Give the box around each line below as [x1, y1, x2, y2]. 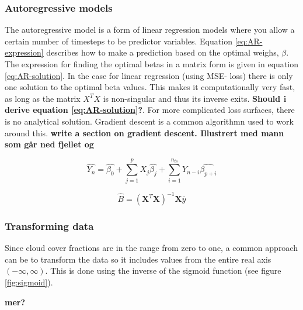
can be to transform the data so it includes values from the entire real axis [5, 253, 271, 265]
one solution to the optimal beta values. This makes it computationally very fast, [5, 81, 295, 93]
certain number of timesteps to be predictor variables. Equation [5, 35, 232, 47]
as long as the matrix [5, 92, 81, 104]
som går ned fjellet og [5, 138, 94, 150]
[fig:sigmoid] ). [5, 276, 53, 288]
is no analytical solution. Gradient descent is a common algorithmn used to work [5, 115, 294, 127]
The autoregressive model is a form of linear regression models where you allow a [5, 23, 295, 36]
